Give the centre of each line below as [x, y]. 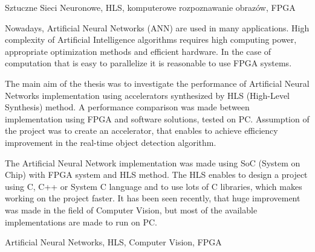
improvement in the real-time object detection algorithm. [111, 142]
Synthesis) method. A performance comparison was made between [127, 107]
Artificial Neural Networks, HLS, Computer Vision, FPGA [113, 242]
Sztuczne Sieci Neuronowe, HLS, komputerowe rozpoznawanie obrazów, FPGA [150, 7]
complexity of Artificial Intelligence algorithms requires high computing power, [151, 39]
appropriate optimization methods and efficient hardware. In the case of [138, 51]
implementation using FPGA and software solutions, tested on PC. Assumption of [157, 118]
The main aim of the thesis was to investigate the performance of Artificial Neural [157, 83]
